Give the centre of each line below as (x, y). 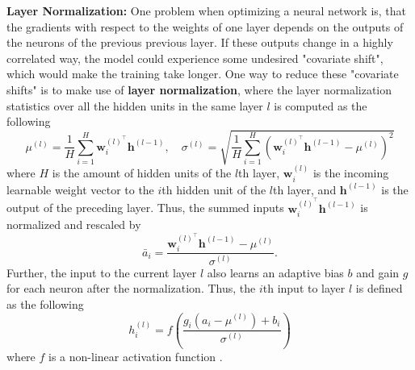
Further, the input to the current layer (102, 272)
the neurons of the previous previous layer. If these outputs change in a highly (200, 42)
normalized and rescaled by (74, 224)
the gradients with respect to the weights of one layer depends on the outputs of (205, 26)
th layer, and (304, 189)
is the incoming (351, 173)
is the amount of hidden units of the (142, 173)
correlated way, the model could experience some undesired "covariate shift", (195, 58)
